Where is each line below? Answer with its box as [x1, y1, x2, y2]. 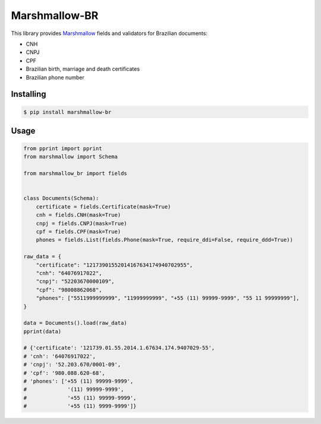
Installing [11, 89, 47, 99]
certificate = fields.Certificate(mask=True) [36, 203, 171, 210]
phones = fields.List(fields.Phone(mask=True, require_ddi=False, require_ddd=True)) [36, 236, 294, 243]
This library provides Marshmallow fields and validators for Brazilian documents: [11, 30, 208, 37]
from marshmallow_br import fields [23, 170, 127, 177]
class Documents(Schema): [23, 195, 99, 202]
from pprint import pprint [23, 145, 102, 152]
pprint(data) [23, 328, 62, 335]
